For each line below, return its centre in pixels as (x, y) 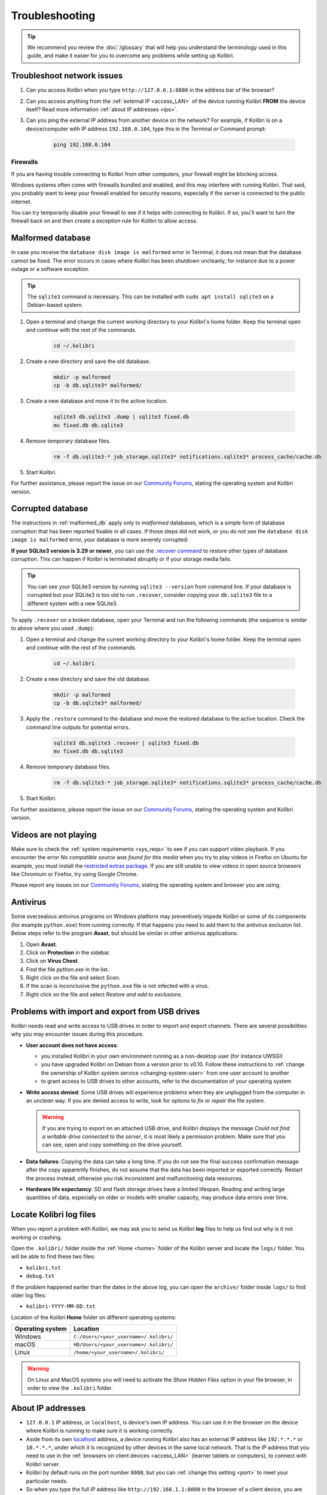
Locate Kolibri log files (54, 1215)
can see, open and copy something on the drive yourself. (112, 1145)
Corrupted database (50, 509)
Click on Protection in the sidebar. (68, 952)
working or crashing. (36, 1237)
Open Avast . (42, 944)
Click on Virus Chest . (53, 961)
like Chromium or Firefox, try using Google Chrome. (74, 874)
